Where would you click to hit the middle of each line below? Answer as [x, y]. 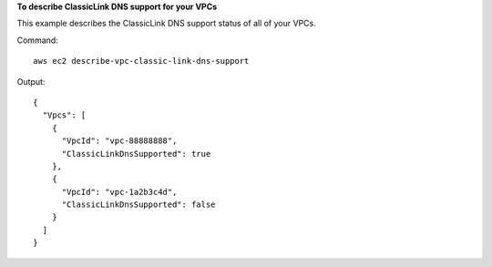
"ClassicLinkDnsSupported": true [136, 154]
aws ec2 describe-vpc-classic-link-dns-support [141, 61]
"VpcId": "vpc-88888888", [119, 141]
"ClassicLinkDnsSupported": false [138, 205]
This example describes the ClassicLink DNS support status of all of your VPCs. [166, 24]
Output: [31, 81]
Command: [37, 40]
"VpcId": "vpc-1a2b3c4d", [119, 192]
